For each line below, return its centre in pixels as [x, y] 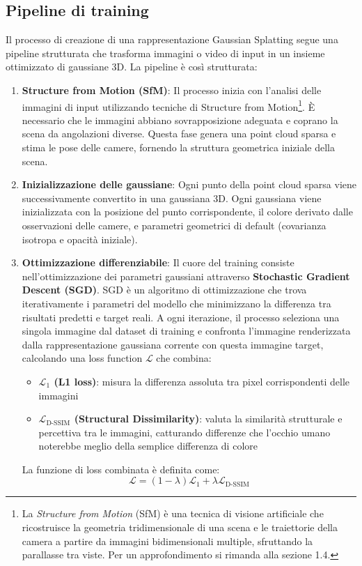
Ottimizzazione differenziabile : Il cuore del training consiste [158, 262]
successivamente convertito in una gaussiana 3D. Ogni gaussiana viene [172, 198]
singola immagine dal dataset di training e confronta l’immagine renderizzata [186, 331]
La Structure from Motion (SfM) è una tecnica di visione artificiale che [173, 513]
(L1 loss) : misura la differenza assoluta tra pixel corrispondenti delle [202, 381]
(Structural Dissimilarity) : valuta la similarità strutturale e [208, 419]
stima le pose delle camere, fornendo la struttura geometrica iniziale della [178, 147]
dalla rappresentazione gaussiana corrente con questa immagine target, [173, 344]
